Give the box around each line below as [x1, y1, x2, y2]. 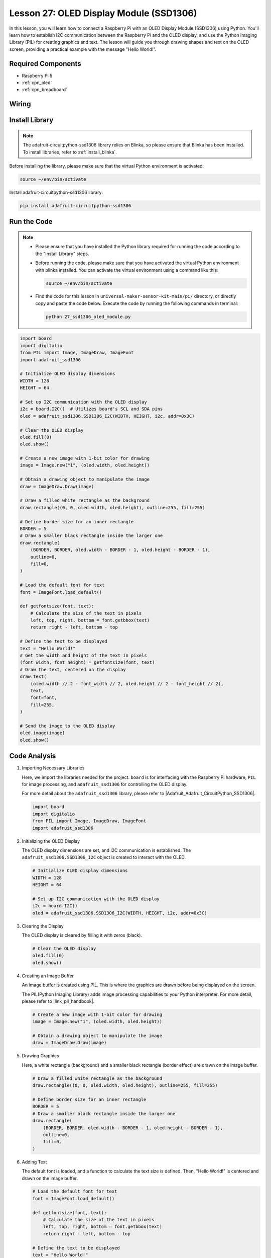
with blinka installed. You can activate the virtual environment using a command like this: [35, 267, 218, 273]
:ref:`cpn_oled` [22, 80, 52, 86]
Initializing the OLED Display [22, 838, 80, 844]
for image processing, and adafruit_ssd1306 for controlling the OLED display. [22, 781, 188, 787]
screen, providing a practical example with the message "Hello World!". [9, 46, 157, 52]
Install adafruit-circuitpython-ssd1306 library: [9, 189, 103, 195]
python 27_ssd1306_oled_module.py [46, 313, 131, 320]
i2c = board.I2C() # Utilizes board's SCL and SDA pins [20, 406, 163, 412]
